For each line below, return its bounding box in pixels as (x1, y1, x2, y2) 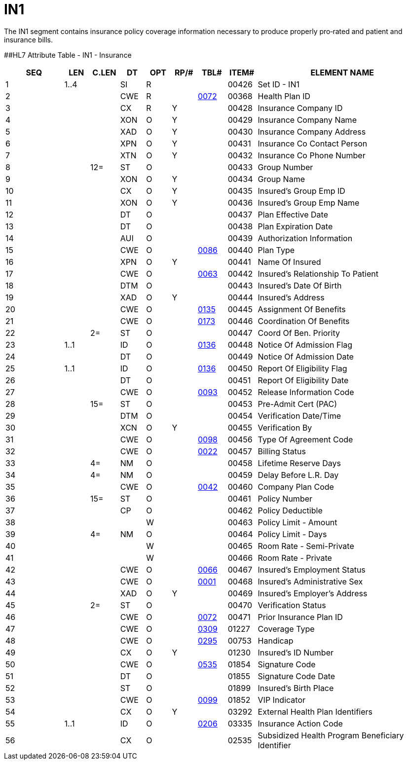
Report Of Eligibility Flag (258, 363, 347, 373)
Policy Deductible (258, 505, 323, 515)
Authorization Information (258, 233, 353, 243)
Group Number (258, 162, 313, 172)
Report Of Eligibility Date (258, 375, 349, 385)
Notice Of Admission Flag (258, 339, 353, 350)
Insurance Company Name (258, 114, 357, 125)
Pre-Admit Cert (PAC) (258, 399, 337, 409)
